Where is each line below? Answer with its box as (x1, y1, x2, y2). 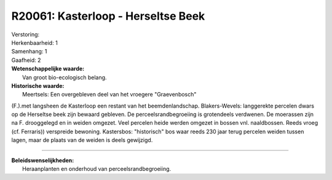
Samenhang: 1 (11, 48, 47, 55)
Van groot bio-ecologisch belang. (22, 74, 107, 81)
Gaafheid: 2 (11, 56, 41, 64)
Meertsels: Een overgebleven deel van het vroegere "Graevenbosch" (22, 91, 197, 98)
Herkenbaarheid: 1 (11, 39, 58, 46)
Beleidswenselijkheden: (11, 157, 74, 164)
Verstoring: (11, 31, 40, 38)
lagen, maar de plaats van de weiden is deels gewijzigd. (11, 136, 153, 144)
